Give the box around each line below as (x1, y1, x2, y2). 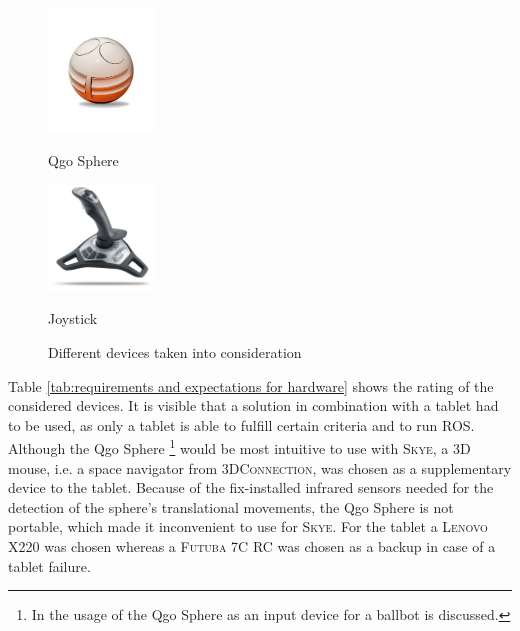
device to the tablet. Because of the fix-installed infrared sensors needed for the (8, 477, 494, 498)
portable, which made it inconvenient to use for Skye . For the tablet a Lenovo (8, 516, 488, 537)
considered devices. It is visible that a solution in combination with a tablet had (8, 395, 499, 416)
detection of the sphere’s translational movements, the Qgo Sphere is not (8, 496, 454, 517)
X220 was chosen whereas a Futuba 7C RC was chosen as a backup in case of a (8, 535, 496, 556)
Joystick (48, 308, 98, 329)
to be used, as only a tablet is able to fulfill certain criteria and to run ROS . (8, 414, 475, 435)
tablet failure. (8, 555, 91, 576)
